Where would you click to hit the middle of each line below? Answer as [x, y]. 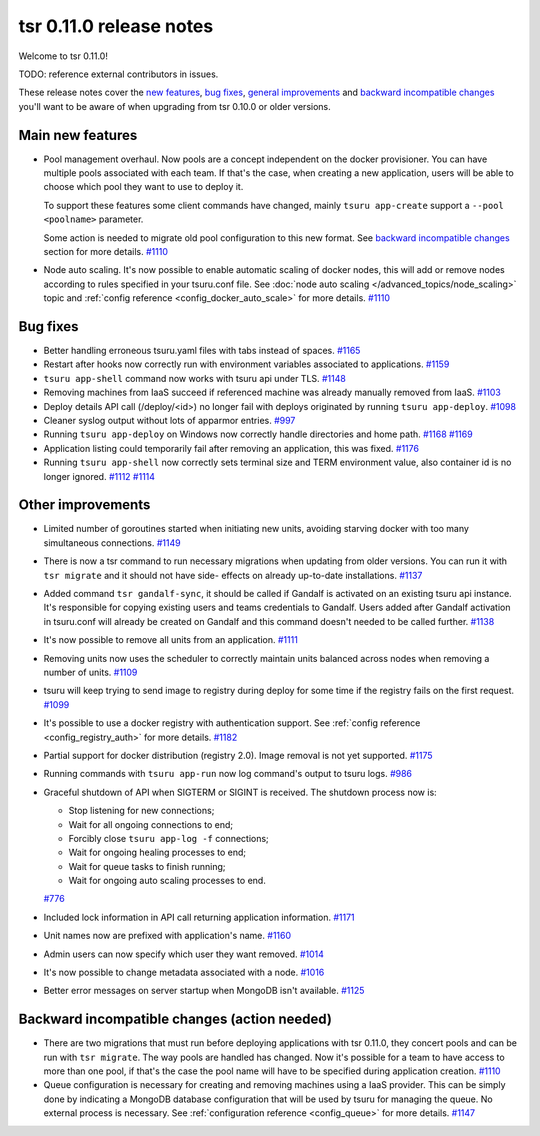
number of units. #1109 [90, 672]
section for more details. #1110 [106, 251]
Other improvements [84, 505]
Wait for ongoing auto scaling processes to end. [167, 881]
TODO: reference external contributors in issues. [118, 74]
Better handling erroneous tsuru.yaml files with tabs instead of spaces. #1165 [202, 351]
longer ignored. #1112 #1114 [99, 476]
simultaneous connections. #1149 [112, 542]
